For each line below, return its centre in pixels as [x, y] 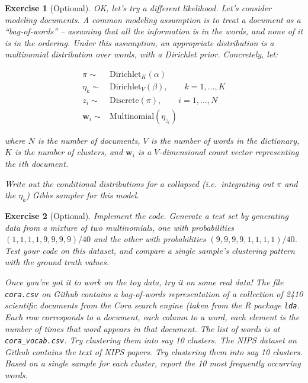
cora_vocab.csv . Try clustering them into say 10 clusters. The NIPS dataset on [151, 340]
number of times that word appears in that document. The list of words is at [142, 328]
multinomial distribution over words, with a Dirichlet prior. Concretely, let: [142, 54]
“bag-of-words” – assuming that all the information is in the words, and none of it [154, 31]
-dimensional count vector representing [229, 152]
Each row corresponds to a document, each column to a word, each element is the [152, 316]
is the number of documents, [89, 140]
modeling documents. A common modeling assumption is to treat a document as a [153, 19]
